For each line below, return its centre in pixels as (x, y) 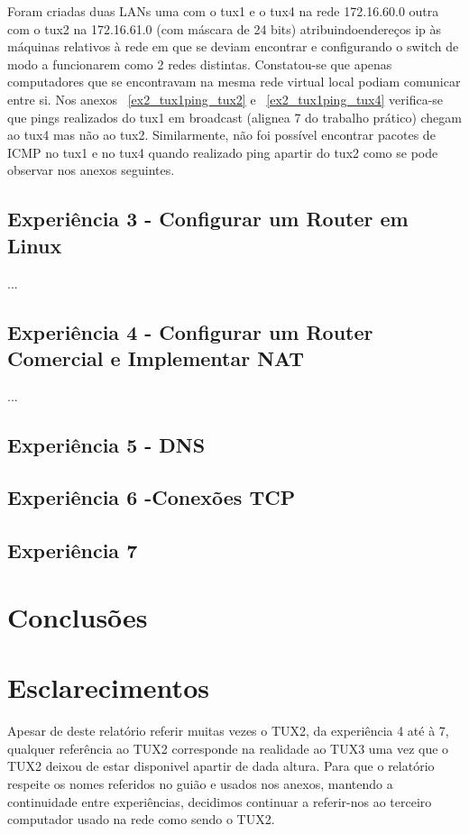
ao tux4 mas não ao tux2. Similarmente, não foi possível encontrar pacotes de (221, 135)
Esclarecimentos (108, 687)
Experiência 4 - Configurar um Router (190, 331)
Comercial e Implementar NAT (156, 357)
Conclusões (78, 616)
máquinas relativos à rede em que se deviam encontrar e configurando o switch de (233, 46)
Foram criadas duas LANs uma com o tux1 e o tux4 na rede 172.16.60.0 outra (223, 11)
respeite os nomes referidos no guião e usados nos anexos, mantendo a (200, 783)
